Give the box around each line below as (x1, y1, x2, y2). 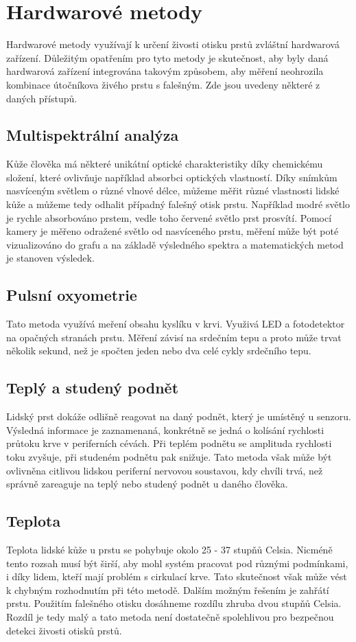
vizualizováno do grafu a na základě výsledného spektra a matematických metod (6, 237, 344, 251)
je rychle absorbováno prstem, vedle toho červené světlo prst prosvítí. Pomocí (6, 210, 332, 225)
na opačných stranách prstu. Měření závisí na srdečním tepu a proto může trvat (6, 330, 342, 344)
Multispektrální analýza (6, 124, 179, 146)
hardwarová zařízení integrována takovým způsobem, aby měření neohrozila (6, 64, 324, 78)
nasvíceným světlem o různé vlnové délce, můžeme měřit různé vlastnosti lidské (6, 183, 340, 198)
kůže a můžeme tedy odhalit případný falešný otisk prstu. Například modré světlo (6, 197, 350, 211)
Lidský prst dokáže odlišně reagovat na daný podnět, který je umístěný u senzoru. (6, 409, 351, 424)
